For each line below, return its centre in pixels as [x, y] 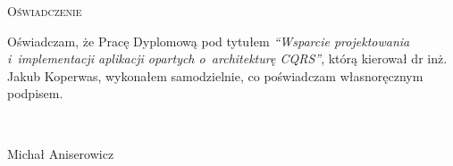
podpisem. [35, 93]
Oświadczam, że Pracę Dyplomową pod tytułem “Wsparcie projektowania [209, 41]
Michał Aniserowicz [61, 153]
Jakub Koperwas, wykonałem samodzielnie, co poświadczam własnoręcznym [215, 75]
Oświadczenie [45, 11]
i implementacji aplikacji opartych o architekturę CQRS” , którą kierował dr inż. [227, 58]
